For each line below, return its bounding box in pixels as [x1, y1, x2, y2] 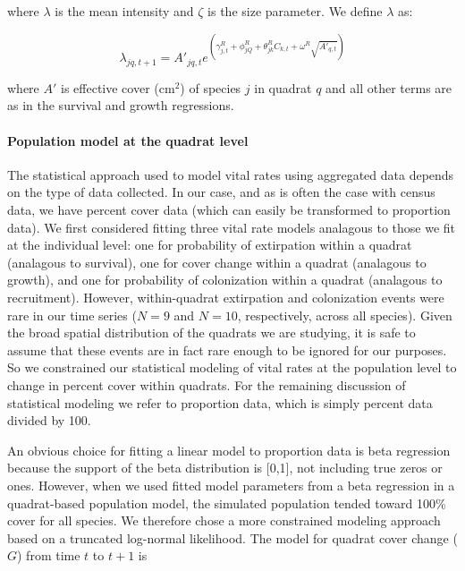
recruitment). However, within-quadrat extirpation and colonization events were [7, 288, 444, 307]
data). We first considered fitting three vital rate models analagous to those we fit [7, 217, 456, 236]
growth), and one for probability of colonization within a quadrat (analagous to [7, 270, 443, 289]
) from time [17, 546, 80, 565]
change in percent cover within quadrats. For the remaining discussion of [7, 376, 406, 394]
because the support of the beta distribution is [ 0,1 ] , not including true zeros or [7, 458, 443, 477]
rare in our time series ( [7, 305, 137, 324]
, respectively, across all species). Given [237, 305, 452, 324]
